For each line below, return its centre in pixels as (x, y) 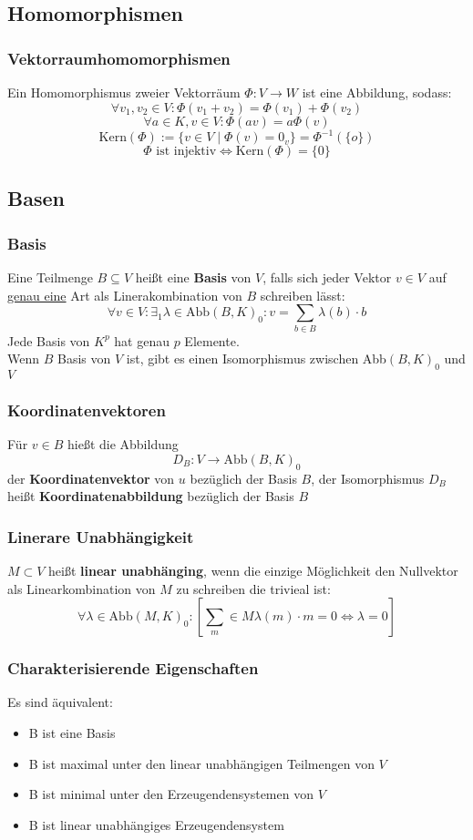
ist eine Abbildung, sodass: (377, 92)
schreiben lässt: (303, 295)
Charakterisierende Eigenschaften (133, 668)
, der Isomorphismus (368, 478)
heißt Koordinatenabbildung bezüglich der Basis (151, 496)
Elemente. (212, 340)
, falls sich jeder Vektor (327, 277)
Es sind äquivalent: (60, 702)
